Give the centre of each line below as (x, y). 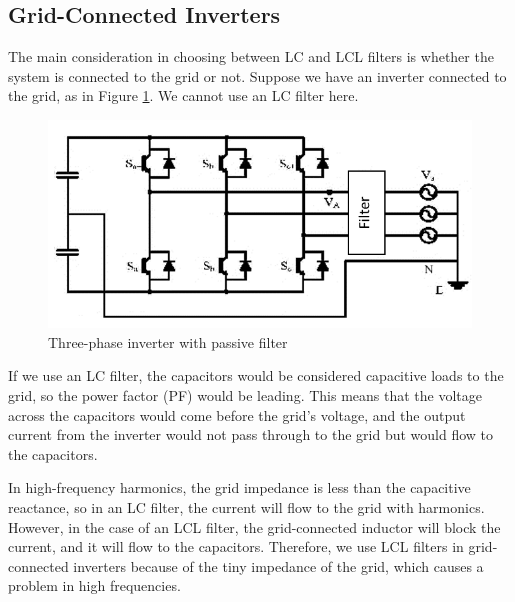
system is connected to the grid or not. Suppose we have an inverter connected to (257, 75)
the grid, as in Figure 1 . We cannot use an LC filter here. (183, 95)
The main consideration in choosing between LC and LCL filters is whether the (251, 56)
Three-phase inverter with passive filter (168, 341)
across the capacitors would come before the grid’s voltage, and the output (237, 414)
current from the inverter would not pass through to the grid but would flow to (251, 434)
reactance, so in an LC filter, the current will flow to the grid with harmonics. (246, 506)
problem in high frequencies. (94, 585)
